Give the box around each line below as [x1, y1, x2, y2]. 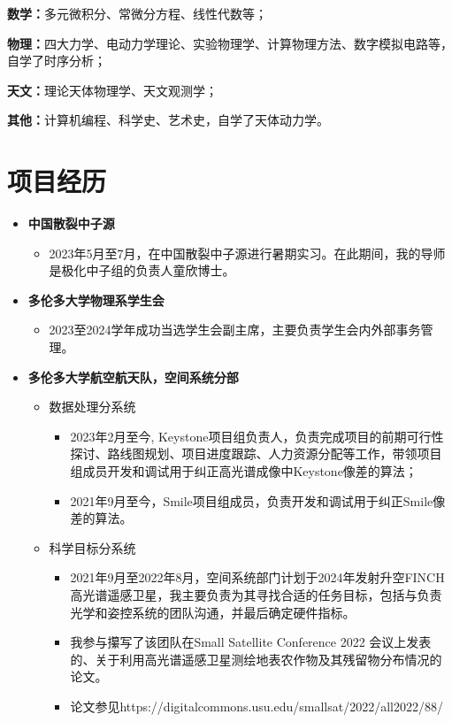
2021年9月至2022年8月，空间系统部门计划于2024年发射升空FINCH [70, 568, 445, 587]
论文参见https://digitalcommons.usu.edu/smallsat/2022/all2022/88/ [70, 696, 443, 715]
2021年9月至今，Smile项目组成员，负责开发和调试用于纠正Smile [70, 491, 433, 510]
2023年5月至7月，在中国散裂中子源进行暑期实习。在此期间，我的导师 [49, 243, 446, 262]
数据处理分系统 [49, 397, 136, 416]
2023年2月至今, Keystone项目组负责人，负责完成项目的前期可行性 [70, 426, 444, 445]
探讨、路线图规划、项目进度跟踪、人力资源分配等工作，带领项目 [70, 444, 442, 463]
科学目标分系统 [49, 538, 136, 557]
